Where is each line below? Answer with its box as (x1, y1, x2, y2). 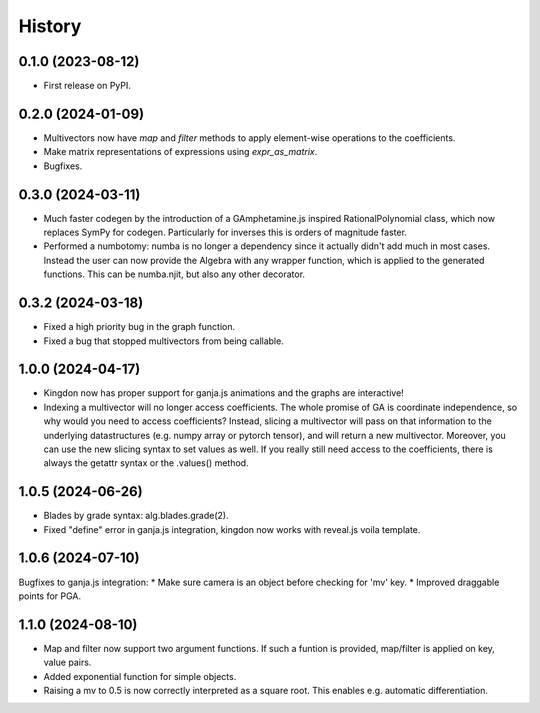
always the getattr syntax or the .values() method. (43, 457, 249, 469)
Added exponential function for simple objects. (43, 670, 237, 682)
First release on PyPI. (43, 80, 132, 92)
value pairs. (43, 656, 92, 669)
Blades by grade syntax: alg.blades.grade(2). (43, 510, 229, 522)
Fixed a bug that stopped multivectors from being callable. (43, 335, 284, 347)
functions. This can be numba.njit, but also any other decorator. (43, 268, 305, 280)
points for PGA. (18, 590, 82, 602)
